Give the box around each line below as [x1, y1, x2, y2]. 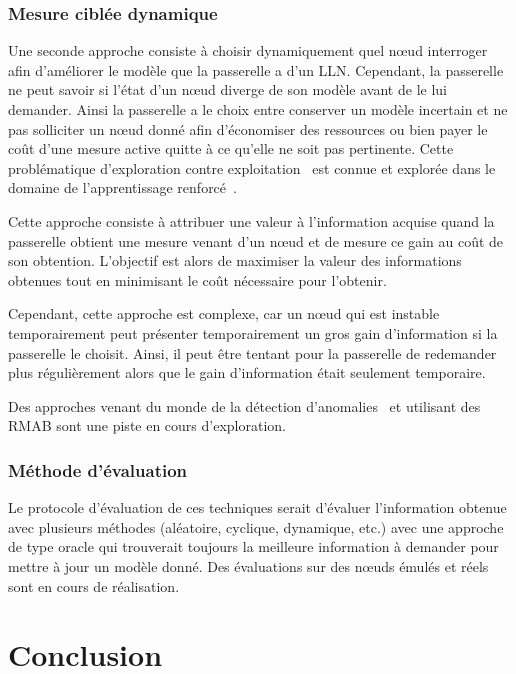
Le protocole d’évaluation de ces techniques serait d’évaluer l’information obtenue [8, 497, 507, 518]
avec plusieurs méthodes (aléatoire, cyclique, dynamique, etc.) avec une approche [8, 516, 504, 537]
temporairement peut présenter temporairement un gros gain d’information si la [8, 322, 498, 343]
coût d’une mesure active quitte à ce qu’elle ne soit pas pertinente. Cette [8, 138, 454, 159]
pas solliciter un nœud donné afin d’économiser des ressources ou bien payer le [8, 118, 488, 139]
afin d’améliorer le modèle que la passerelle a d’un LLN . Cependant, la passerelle [8, 59, 504, 80]
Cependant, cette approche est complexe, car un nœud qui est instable [8, 303, 440, 324]
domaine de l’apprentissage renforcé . [8, 177, 237, 198]
